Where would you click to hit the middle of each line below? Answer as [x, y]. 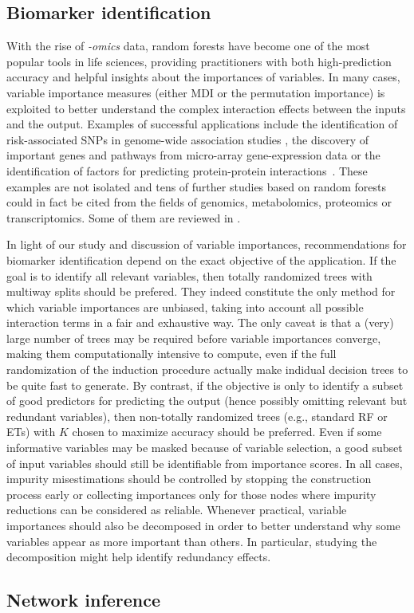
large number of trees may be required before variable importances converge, [194, 338]
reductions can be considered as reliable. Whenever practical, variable [177, 510]
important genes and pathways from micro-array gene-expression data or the [193, 155]
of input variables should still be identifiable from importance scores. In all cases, [205, 463]
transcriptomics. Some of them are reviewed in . [124, 217]
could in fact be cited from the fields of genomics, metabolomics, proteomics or [199, 202]
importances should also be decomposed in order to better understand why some [203, 526]
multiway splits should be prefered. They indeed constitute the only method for [201, 291]
